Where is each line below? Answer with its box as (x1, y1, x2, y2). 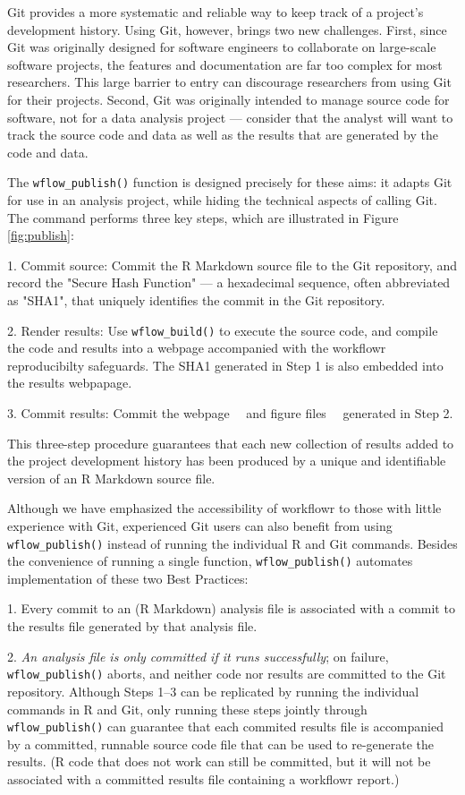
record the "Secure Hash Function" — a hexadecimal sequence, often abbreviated (7, 273, 451, 292)
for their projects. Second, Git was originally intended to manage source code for (7, 90, 450, 108)
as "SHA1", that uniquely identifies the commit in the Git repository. (7, 290, 385, 309)
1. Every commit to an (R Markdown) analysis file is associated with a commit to (7, 599, 455, 618)
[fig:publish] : (7, 226, 74, 244)
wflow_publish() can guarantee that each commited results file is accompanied (7, 717, 444, 736)
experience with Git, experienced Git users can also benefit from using (7, 516, 393, 534)
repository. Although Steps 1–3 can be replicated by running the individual (7, 681, 419, 700)
